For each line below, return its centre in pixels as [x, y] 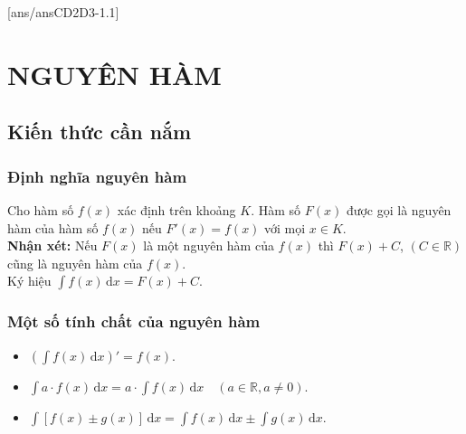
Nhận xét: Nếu [52, 245]
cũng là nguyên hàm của [75, 263]
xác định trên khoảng [176, 209]
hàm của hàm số [53, 227]
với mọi [285, 227]
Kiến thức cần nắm [100, 132]
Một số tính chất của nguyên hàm [134, 321]
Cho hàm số [41, 209]
